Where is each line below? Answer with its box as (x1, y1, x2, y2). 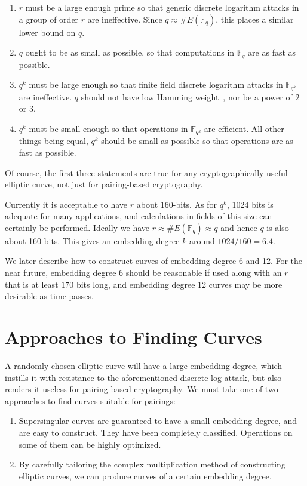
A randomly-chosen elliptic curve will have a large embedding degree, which (5, 359, 283, 371)
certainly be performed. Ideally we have (5, 221, 150, 233)
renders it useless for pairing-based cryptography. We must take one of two (5, 383, 278, 395)
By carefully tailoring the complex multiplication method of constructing (19, 458, 285, 470)
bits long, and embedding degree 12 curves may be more (76, 278, 283, 290)
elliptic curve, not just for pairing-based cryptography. (5, 178, 203, 190)
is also (266, 221, 289, 233)
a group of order (19, 13, 79, 25)
